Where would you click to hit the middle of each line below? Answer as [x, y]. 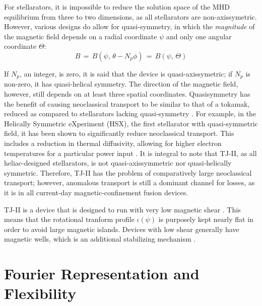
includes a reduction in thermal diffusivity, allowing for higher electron [113, 143]
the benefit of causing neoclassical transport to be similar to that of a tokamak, [127, 103]
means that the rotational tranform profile [69, 219]
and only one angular [199, 36]
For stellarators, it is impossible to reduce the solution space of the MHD [117, 7]
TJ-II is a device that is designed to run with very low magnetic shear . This [122, 209]
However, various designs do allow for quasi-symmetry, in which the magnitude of [129, 26]
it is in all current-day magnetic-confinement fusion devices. [96, 192]
